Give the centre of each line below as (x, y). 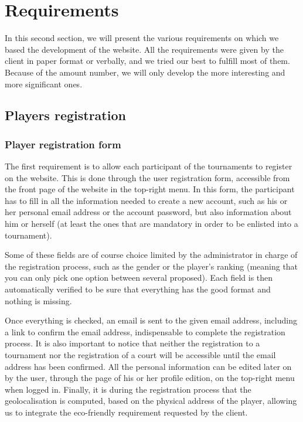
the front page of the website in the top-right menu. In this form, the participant (150, 189)
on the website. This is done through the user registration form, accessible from (147, 177)
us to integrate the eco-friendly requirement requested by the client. (126, 412)
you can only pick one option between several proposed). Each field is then (139, 278)
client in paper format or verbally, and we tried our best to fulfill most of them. (147, 61)
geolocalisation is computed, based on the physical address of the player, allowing (151, 401)
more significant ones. (44, 84)
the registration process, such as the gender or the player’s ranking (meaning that (151, 266)
